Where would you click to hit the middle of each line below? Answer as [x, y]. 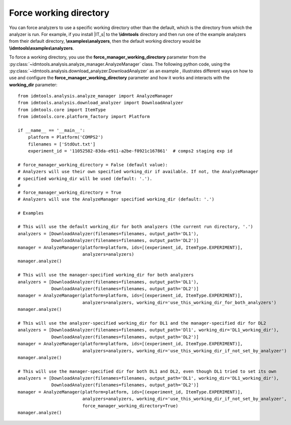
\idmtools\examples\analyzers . [41, 48]
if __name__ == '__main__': [52, 131]
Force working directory [59, 13]
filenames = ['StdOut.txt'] [62, 144]
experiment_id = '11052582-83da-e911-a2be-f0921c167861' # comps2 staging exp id [130, 151]
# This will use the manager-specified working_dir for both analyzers [106, 275]
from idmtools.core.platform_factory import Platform [84, 117]
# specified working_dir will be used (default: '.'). [85, 179]
